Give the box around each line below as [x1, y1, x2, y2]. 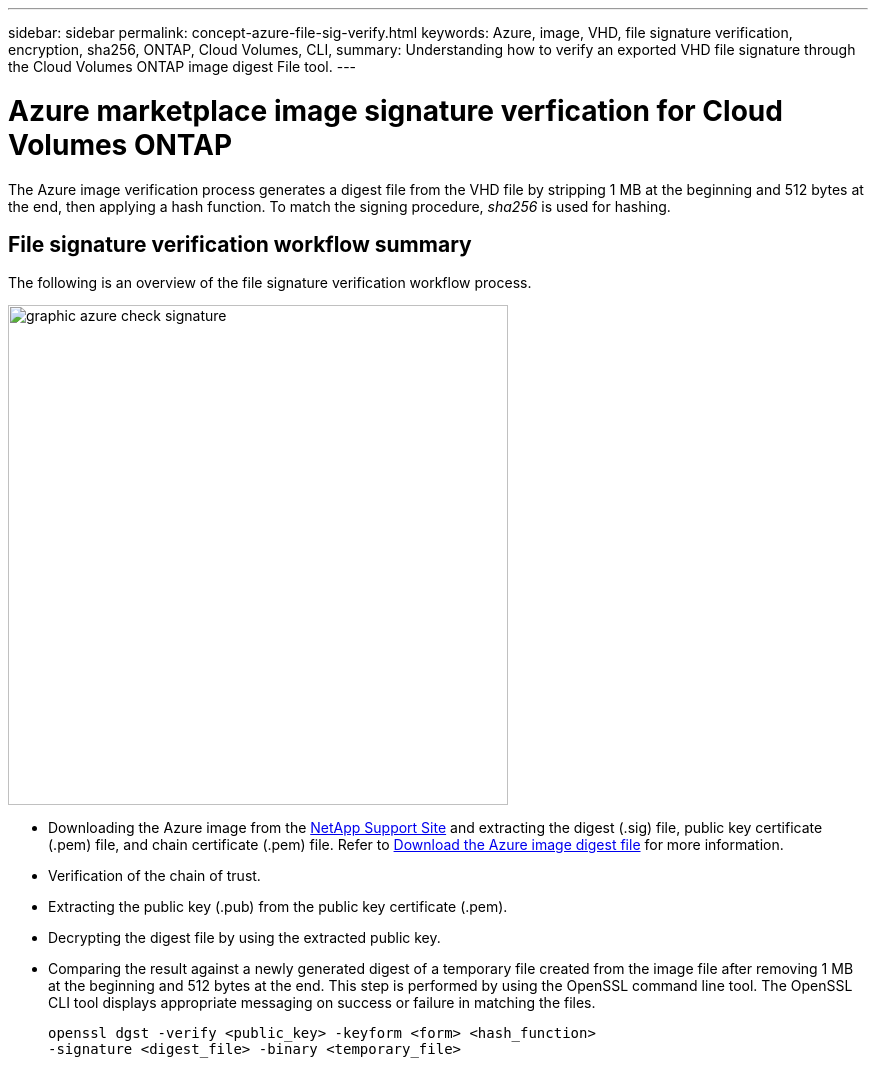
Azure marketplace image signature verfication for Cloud [8, 93, 783, 128]
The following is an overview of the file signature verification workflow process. [8, 274, 532, 292]
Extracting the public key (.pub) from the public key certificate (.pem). [48, 898, 508, 916]
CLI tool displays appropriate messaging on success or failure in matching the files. [48, 994, 596, 1012]
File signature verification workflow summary [8, 231, 472, 257]
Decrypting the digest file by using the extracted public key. [48, 929, 441, 947]
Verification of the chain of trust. [48, 867, 261, 885]
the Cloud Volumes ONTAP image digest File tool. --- [8, 58, 357, 75]
